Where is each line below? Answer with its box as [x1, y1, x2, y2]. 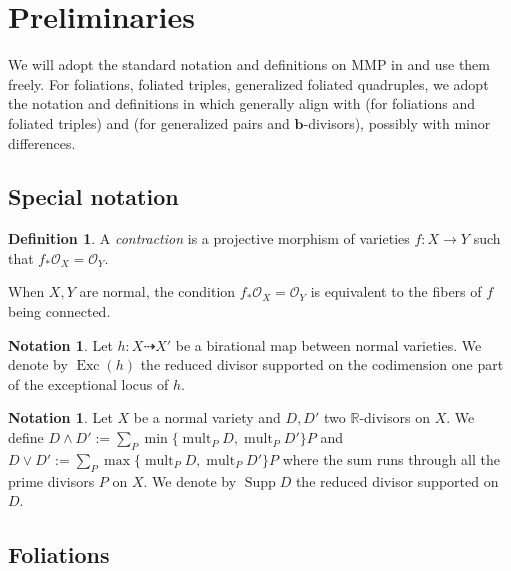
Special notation [8, 181, 179, 212]
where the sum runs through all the [282, 448, 500, 469]
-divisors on [359, 407, 430, 428]
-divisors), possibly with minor [303, 112, 491, 133]
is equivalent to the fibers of [310, 281, 482, 302]
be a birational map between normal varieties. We [175, 334, 482, 355]
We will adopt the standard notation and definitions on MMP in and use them [8, 54, 490, 75]
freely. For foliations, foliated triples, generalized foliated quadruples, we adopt [8, 73, 489, 94]
